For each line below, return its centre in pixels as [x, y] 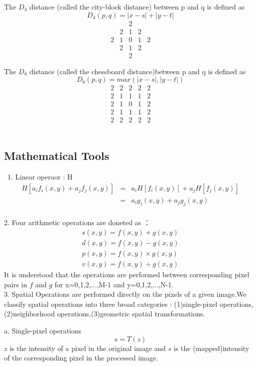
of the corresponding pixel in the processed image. [81, 358]
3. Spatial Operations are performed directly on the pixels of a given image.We [125, 294]
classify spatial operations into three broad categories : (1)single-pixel [111, 304]
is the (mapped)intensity [212, 348]
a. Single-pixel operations [43, 331]
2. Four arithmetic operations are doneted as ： [77, 222]
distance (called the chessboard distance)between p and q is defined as [138, 71]
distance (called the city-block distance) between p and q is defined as [137, 7]
